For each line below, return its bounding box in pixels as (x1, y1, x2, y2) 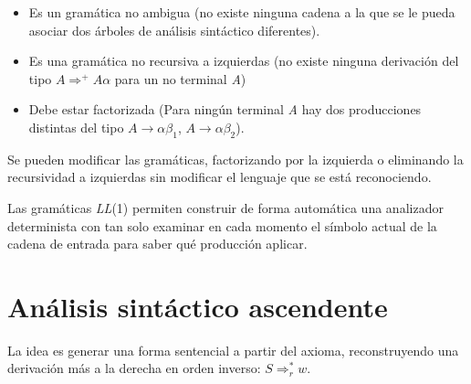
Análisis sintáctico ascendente (7, 287, 388, 325)
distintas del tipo (28, 117, 124, 136)
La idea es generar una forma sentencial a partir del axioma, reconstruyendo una (7, 340, 459, 359)
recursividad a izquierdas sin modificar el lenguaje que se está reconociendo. (7, 167, 432, 187)
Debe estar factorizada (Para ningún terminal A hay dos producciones (28, 100, 422, 119)
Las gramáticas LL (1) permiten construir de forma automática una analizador (7, 197, 444, 217)
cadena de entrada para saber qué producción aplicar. (7, 234, 308, 253)
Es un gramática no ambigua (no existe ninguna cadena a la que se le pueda (28, 3, 455, 21)
